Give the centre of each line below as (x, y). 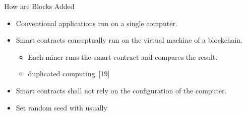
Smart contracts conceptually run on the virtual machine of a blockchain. (129, 40)
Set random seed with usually (61, 107)
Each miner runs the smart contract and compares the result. (123, 56)
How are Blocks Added (39, 6)
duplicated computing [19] (69, 74)
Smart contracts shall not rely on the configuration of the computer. (121, 90)
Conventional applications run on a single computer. (97, 23)
